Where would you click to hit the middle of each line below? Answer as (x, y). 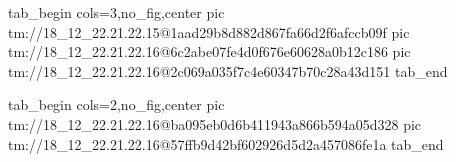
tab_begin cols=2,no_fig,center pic (116, 104)
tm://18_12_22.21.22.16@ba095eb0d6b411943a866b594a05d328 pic (215, 123)
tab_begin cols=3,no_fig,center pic (116, 12)
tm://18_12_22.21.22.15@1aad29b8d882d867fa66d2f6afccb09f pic (209, 31)
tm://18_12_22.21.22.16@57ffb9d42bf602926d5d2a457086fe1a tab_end (226, 143)
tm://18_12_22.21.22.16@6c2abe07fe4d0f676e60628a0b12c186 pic (209, 51)
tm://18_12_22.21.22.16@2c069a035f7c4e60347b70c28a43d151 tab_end (228, 70)
